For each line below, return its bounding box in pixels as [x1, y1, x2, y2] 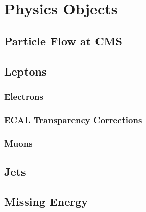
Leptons [4, 63, 47, 79]
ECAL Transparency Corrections [4, 113, 142, 126]
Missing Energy [4, 193, 88, 209]
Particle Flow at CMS [4, 33, 123, 49]
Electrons [4, 89, 43, 102]
